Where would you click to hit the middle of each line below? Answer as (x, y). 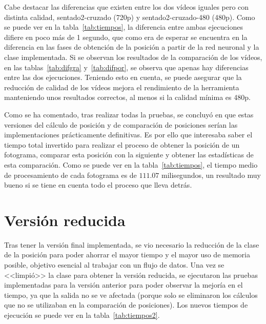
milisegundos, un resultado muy (211, 175)
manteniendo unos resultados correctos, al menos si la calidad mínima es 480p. (127, 97)
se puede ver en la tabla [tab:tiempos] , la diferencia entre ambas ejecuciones (124, 27)
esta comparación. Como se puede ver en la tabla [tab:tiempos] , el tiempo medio (131, 164)
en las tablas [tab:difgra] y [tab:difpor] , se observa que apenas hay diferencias (126, 67)
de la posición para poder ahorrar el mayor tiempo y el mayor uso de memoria (127, 255)
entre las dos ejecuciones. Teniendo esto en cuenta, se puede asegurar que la (123, 77)
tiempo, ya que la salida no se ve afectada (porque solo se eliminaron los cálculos (131, 295)
